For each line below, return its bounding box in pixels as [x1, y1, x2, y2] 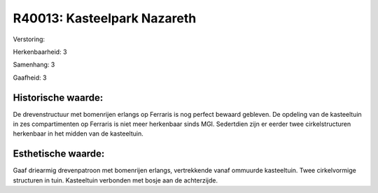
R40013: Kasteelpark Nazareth [13, 10, 197, 26]
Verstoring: [13, 35, 45, 43]
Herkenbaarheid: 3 [13, 48, 67, 56]
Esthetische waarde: [13, 148, 105, 160]
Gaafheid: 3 [13, 73, 47, 82]
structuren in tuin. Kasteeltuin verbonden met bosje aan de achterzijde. [13, 176, 218, 185]
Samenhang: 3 [13, 60, 55, 69]
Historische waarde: [13, 92, 104, 103]
